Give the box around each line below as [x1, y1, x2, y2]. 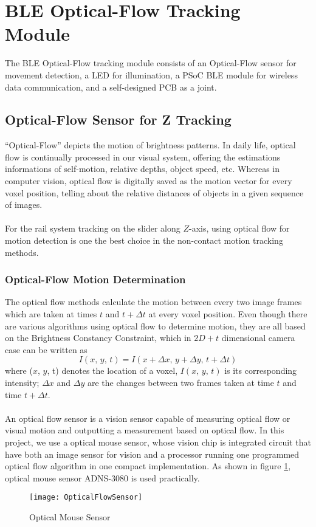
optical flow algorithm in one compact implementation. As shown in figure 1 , [5, 460, 291, 472]
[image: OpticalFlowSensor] [29, 493, 143, 502]
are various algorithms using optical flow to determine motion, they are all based [5, 319, 306, 332]
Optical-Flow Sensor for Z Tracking [5, 110, 232, 129]
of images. [5, 198, 43, 211]
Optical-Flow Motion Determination [5, 272, 186, 287]
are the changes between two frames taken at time [87, 376, 274, 389]
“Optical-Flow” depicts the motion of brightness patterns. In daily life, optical [5, 139, 296, 151]
